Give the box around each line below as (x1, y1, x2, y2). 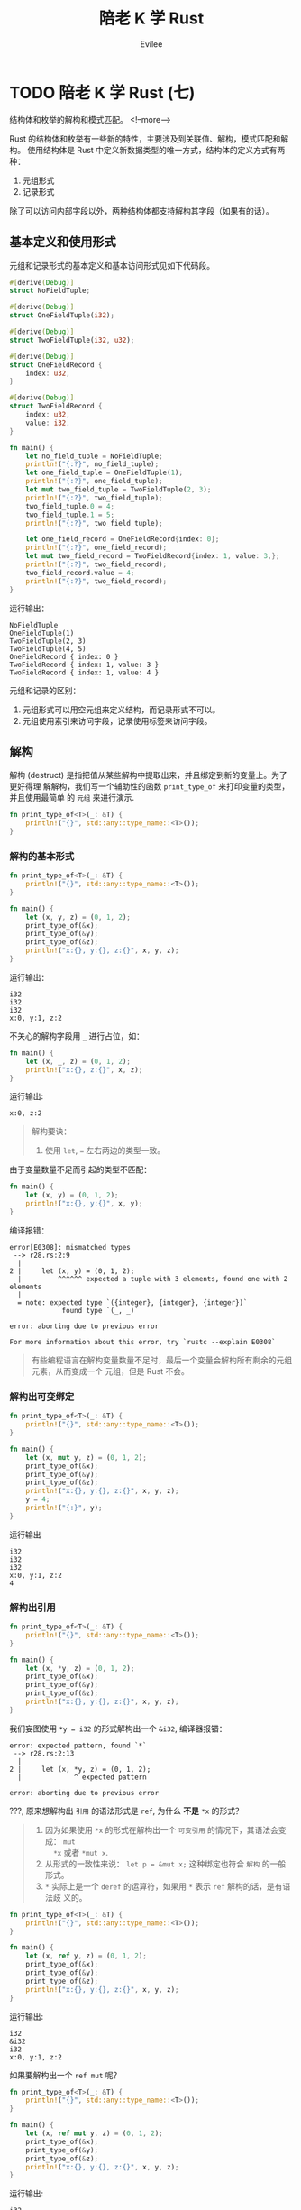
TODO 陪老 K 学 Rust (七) (9, 82, 196, 103)
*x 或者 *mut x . (52, 1847, 109, 1857)
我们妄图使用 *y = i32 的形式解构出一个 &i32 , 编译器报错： (9, 1723, 227, 1734)
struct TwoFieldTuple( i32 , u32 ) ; (9, 335, 135, 344)
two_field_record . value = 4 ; (25, 568, 135, 577)
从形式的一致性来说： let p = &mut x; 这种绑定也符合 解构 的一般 (44, 1858, 287, 1869)
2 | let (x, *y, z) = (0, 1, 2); (9, 1765, 151, 1774)
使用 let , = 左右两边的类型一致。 (44, 1145, 166, 1156)
